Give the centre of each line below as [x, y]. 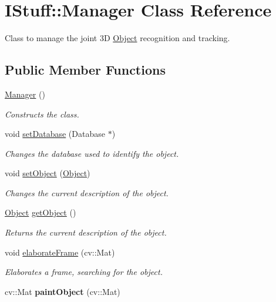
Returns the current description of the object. [86, 232]
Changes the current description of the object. [87, 192]
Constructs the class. [42, 114]
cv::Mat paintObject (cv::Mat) [63, 291]
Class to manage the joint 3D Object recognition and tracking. [117, 38]
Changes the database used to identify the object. [92, 153]
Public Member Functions [85, 70]
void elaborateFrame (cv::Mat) [60, 252]
